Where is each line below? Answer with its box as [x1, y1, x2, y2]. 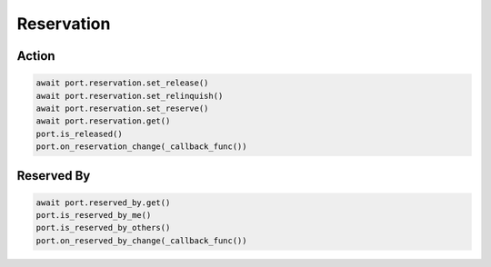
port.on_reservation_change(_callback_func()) [35, 142, 247, 152]
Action [16, 48, 55, 64]
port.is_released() [35, 128, 123, 139]
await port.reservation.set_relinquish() [35, 91, 224, 101]
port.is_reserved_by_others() [35, 222, 171, 233]
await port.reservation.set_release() [35, 78, 209, 88]
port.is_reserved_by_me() [35, 210, 152, 221]
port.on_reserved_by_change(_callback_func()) [35, 235, 247, 245]
